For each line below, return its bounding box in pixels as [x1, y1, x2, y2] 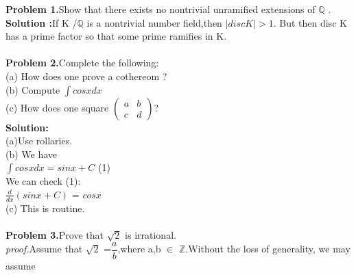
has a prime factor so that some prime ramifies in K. [5, 29, 227, 43]
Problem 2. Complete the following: [5, 55, 159, 70]
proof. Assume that [5, 241, 83, 256]
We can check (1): [5, 174, 81, 188]
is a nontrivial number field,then [86, 15, 222, 29]
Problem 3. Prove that [5, 227, 104, 241]
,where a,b [117, 241, 161, 256]
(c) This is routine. [5, 200, 85, 215]
